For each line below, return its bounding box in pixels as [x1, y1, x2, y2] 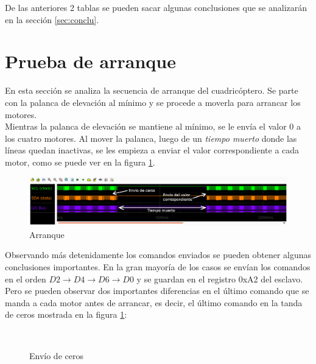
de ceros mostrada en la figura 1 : [5, 308, 127, 321]
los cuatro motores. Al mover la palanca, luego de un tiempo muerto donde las [5, 131, 297, 144]
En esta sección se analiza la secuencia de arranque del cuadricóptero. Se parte [5, 84, 298, 97]
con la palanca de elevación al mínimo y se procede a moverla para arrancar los [5, 96, 301, 108]
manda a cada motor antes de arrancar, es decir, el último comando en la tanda [5, 296, 303, 309]
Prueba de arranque [5, 49, 176, 74]
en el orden [5, 272, 46, 285]
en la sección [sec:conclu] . [5, 13, 99, 26]
